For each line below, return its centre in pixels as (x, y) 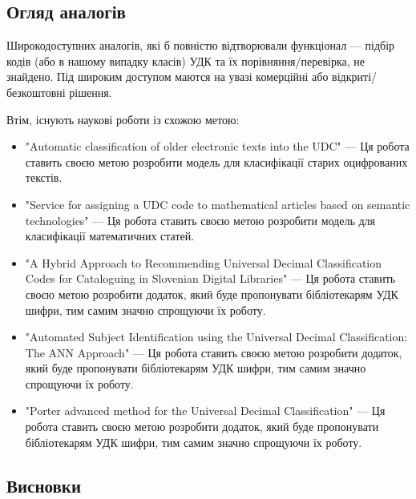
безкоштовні (36, 92)
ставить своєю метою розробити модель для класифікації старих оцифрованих (216, 161)
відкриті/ (355, 76)
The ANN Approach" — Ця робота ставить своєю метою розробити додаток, (214, 352)
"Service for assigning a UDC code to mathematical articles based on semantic (218, 204)
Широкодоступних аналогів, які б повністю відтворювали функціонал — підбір (201, 45)
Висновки (44, 485)
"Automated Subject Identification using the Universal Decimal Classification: (216, 337)
